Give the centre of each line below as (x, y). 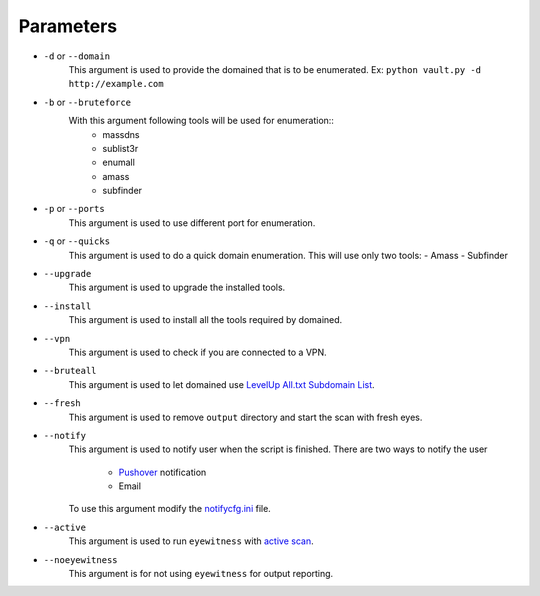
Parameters (68, 26)
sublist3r (120, 148)
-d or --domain (76, 56)
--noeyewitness (81, 559)
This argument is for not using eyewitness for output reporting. (201, 574)
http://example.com (116, 84)
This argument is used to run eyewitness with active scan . (191, 541)
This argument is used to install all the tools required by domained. (205, 320)
